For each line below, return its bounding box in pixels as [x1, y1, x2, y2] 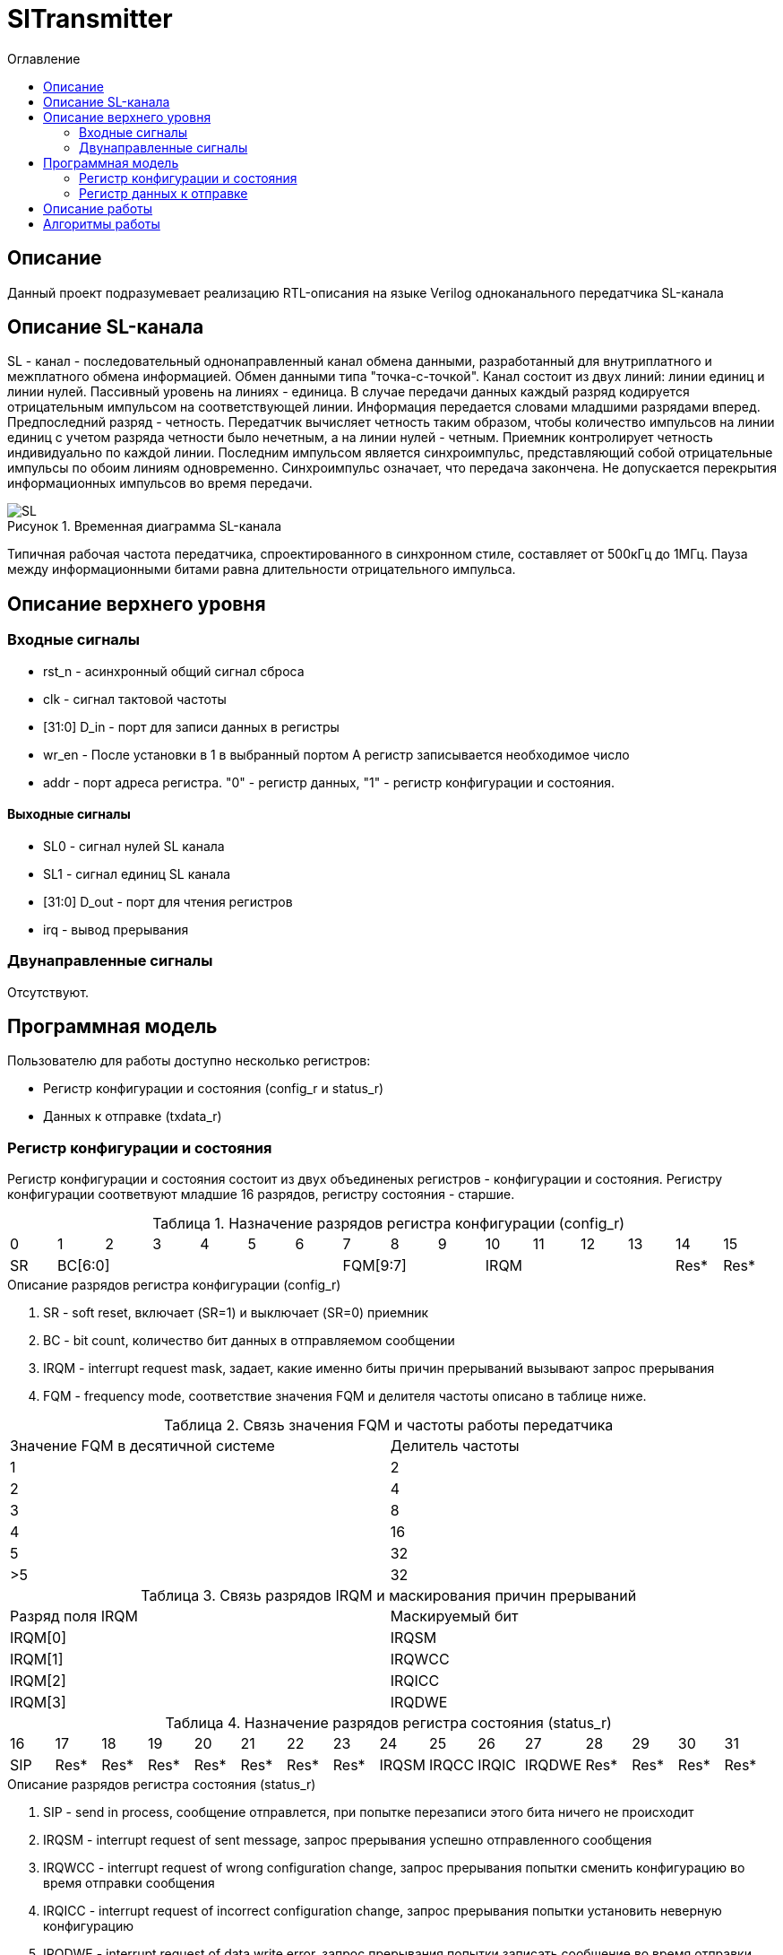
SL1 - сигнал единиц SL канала [43, 865, 231, 882]
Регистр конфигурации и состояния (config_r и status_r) [43, 1081, 384, 1097]
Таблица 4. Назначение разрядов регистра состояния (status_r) [165, 1714, 612, 1733]
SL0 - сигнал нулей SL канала [43, 838, 225, 854]
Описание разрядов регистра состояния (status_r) [7, 1777, 316, 1793]
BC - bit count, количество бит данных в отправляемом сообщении [43, 1333, 455, 1349]
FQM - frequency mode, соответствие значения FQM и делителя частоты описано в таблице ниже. [43, 1388, 647, 1404]
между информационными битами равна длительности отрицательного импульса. [7, 561, 516, 578]
